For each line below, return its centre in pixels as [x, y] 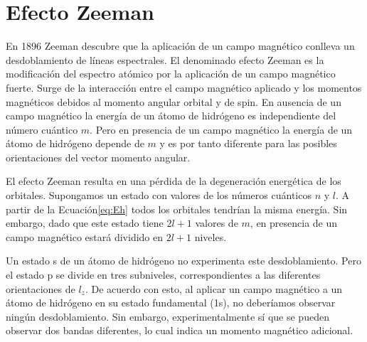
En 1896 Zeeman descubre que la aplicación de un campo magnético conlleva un [180, 46]
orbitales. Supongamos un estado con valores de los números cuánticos [159, 195]
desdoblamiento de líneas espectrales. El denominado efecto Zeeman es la [165, 59]
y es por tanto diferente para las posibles [248, 143]
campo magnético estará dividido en [85, 236]
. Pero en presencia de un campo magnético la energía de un [221, 129]
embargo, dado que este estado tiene [85, 223]
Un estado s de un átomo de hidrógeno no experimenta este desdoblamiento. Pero [183, 261]
